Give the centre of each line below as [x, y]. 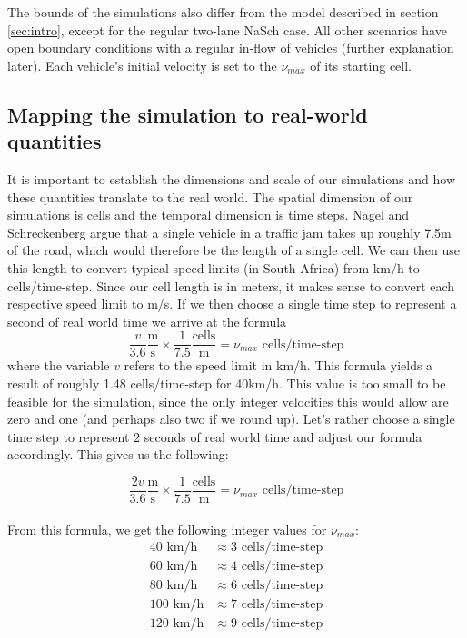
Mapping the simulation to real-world [188, 114]
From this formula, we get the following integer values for [167, 529]
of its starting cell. [361, 65]
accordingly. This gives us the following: [118, 454]
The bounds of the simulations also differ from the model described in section [223, 12]
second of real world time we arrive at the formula [147, 321]
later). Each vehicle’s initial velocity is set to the [142, 65]
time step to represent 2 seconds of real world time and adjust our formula [215, 436]
